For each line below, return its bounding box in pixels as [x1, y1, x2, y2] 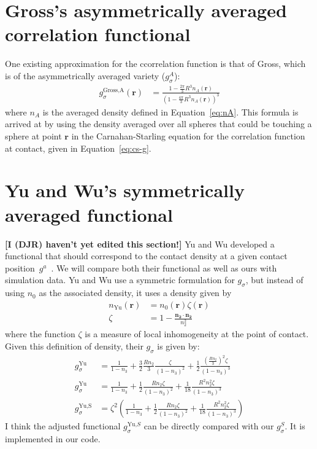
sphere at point [5, 130, 62, 143]
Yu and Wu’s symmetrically [5, 178, 245, 203]
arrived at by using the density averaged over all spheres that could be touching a [5, 117, 312, 130]
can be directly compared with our [143, 420, 274, 432]
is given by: [157, 339, 200, 352]
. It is [285, 420, 305, 432]
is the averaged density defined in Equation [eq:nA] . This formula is [42, 105, 299, 118]
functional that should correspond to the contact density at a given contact [5, 249, 288, 262]
